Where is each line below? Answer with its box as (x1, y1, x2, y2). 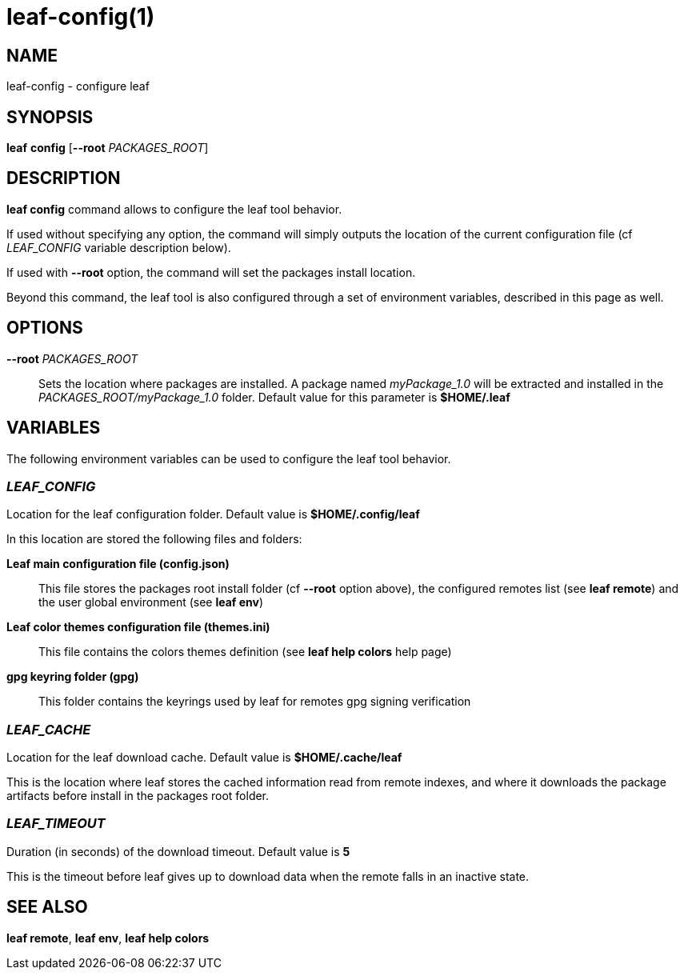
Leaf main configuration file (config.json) (6, 557, 230, 571)
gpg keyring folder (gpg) (6, 670, 139, 684)
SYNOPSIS (6, 106, 94, 127)
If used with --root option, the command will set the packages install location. (6, 265, 416, 279)
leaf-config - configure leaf (6, 79, 150, 94)
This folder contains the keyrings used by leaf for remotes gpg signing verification (38, 694, 471, 709)
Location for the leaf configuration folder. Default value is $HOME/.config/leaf (6, 507, 420, 522)
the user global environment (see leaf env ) (38, 595, 264, 610)
